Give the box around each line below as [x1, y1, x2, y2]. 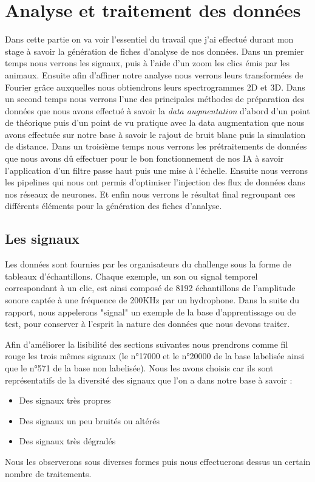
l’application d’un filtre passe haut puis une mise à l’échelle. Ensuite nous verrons [5, 164, 308, 176]
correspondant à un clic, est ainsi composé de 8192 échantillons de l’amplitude [5, 281, 296, 294]
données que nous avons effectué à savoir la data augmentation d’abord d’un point [5, 104, 310, 117]
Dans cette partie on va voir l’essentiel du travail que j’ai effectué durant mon [5, 33, 294, 46]
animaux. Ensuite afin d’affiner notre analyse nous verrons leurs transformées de [5, 68, 303, 81]
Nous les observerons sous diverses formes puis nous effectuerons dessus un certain [5, 455, 311, 467]
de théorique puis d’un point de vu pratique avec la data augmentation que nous [5, 116, 305, 129]
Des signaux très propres [19, 394, 111, 407]
